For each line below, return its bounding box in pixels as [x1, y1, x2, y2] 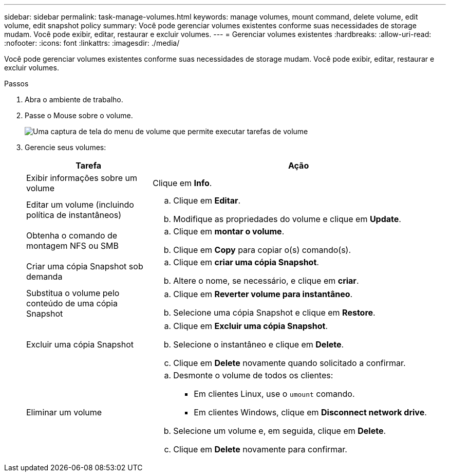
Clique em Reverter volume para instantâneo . [173, 289, 353, 299]
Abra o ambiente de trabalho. [25, 95, 123, 104]
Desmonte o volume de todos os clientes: [173, 370, 333, 380]
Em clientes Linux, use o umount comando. [194, 389, 355, 399]
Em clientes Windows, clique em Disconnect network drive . [194, 407, 427, 417]
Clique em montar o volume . [173, 226, 285, 236]
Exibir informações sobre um [26, 173, 137, 183]
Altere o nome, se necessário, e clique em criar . [173, 276, 359, 286]
